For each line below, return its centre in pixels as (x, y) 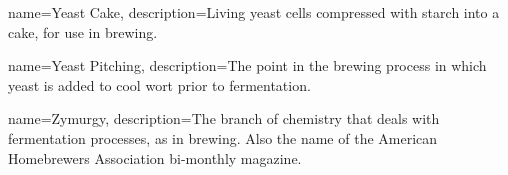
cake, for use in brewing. (83, 31)
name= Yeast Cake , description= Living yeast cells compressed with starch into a (254, 12)
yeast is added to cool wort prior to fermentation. (159, 84)
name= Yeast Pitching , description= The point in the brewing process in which (247, 65)
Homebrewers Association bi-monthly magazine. (155, 157)
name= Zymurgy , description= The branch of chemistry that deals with (224, 118)
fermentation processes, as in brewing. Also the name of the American (223, 137)
